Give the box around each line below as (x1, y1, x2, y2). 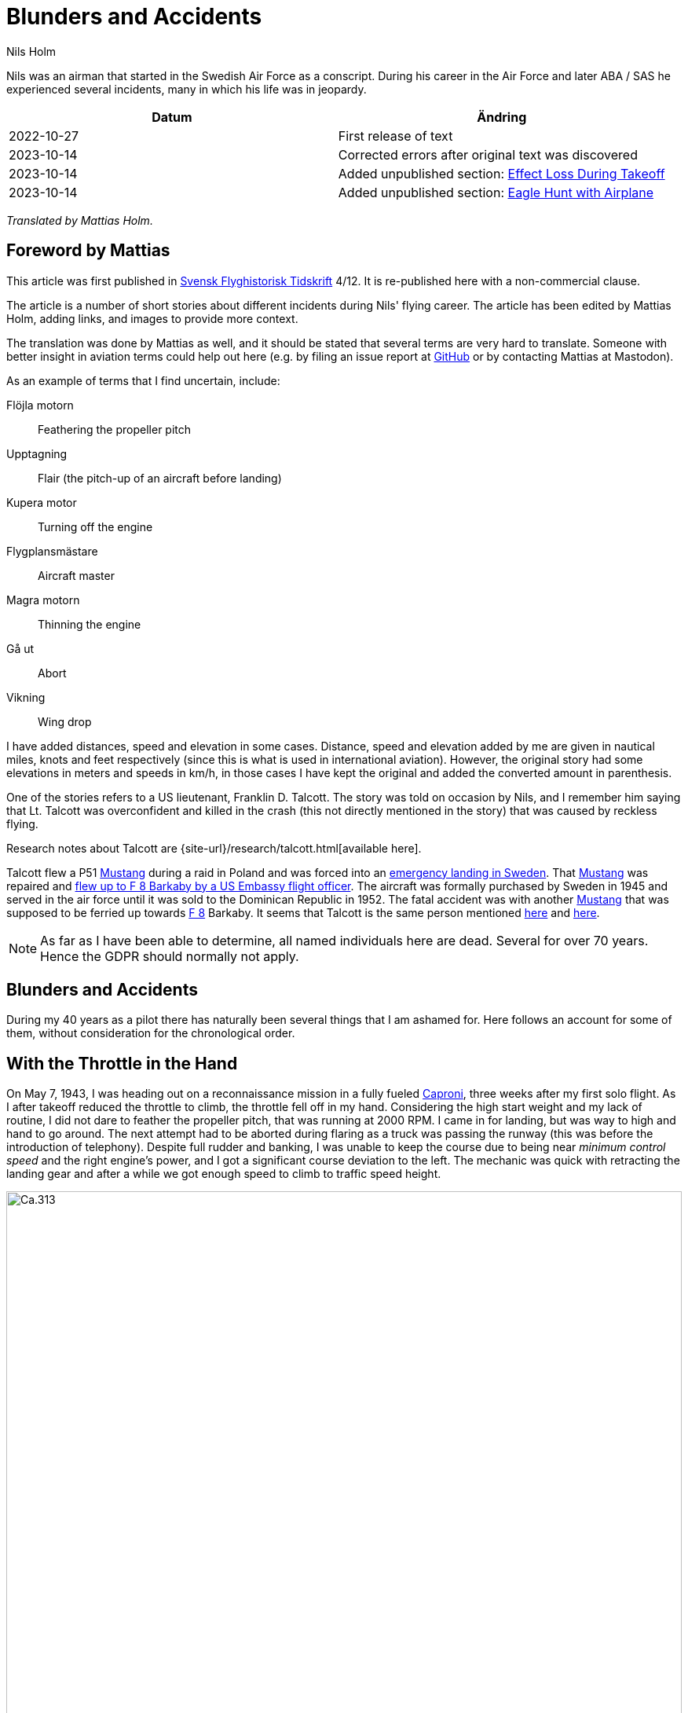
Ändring (477, 108, 527, 125)
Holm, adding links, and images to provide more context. (6, 311, 298, 325)
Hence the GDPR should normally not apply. (40, 948, 299, 964)
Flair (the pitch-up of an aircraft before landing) (38, 471, 282, 485)
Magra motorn (6, 592, 80, 607)
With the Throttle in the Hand (6, 1053, 238, 1073)
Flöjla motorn (6, 398, 74, 412)
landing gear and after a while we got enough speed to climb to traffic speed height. (6, 1167, 441, 1181)
